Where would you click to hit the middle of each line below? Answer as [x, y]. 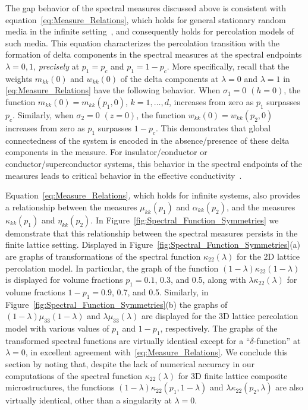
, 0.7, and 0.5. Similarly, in [160, 291]
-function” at [277, 340]
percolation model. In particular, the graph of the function [112, 268]
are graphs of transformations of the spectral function [103, 256]
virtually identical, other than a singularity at [89, 400]
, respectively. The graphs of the [219, 328]
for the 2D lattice [268, 256]
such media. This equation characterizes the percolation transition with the [142, 42]
